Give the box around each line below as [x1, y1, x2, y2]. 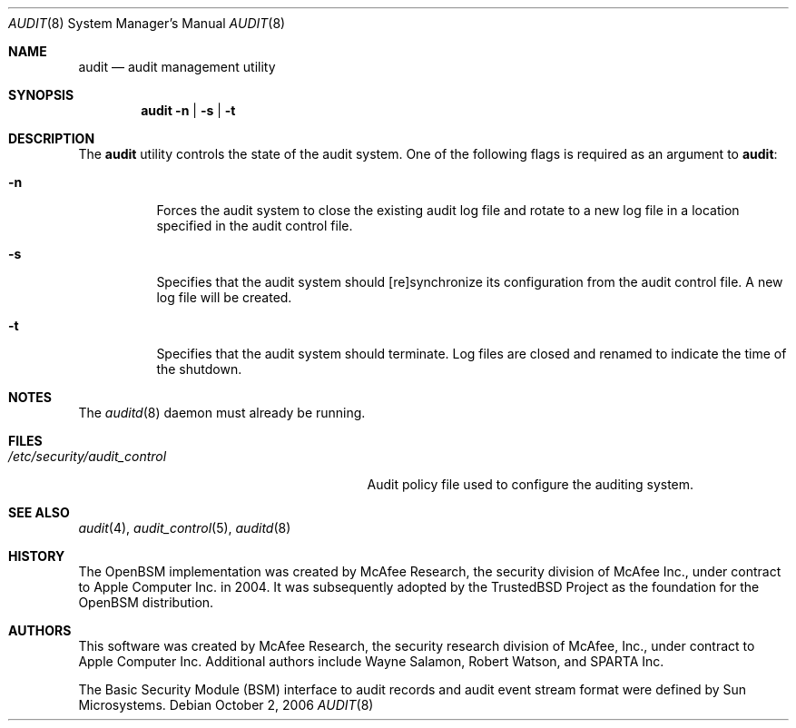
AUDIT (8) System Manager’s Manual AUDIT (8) [8, 15, 286, 31]
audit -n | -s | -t [141, 103, 236, 118]
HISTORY [8, 548, 65, 564]
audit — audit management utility [78, 59, 276, 74]
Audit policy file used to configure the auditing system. [367, 477, 694, 492]
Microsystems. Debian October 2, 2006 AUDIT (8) [78, 697, 374, 713]
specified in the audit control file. [156, 218, 353, 233]
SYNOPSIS [8, 87, 74, 103]
